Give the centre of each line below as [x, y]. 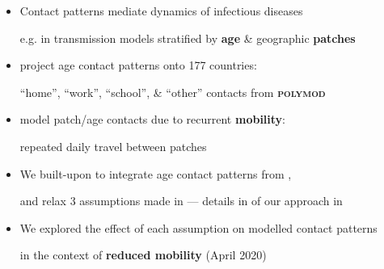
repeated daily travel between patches [113, 146]
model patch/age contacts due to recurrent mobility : [152, 119]
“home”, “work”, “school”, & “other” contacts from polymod [173, 92]
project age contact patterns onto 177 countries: [138, 65]
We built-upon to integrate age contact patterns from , [156, 173]
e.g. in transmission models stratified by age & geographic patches [188, 38]
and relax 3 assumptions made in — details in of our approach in [181, 201]
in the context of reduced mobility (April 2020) [143, 255]
